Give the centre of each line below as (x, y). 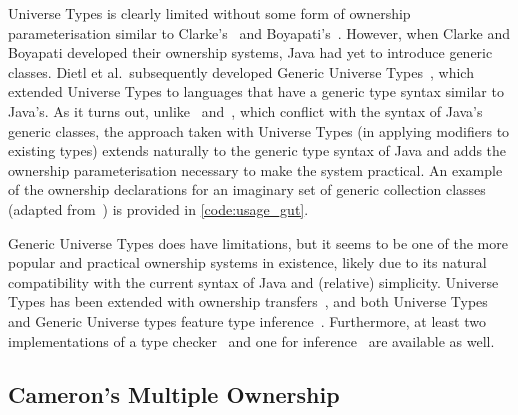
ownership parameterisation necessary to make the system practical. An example (255, 169)
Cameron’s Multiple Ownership (174, 394)
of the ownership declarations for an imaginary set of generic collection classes (247, 189)
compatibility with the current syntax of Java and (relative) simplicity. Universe (253, 281)
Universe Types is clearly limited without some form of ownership (209, 13)
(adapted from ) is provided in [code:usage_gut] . (158, 208)
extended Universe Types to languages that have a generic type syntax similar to (256, 91)
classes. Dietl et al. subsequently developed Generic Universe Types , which (241, 71)
